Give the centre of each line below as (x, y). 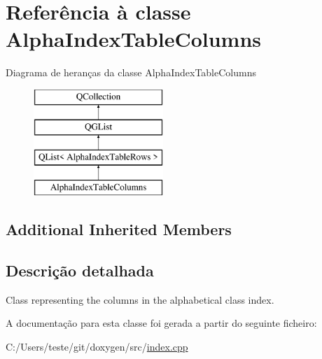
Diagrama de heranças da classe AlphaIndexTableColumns (131, 72)
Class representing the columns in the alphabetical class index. (140, 299)
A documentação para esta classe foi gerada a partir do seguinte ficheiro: (161, 323)
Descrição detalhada (80, 270)
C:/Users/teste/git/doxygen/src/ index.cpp (97, 346)
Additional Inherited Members (119, 229)
